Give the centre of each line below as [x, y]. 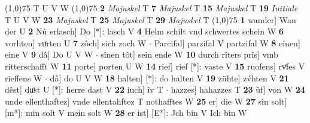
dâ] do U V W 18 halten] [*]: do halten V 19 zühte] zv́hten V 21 [169, 78]
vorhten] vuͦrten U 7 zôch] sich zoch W [76, 42]
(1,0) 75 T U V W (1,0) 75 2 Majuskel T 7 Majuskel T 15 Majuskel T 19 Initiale [151, 8]
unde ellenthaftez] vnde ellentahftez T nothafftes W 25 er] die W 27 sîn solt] [146, 101]
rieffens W [24, 78]
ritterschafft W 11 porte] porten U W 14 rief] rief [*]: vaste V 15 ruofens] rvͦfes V [155, 66]
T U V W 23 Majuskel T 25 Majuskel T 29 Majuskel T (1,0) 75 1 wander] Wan [151, 19]
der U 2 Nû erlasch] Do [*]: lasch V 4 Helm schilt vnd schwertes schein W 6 [144, 31]
